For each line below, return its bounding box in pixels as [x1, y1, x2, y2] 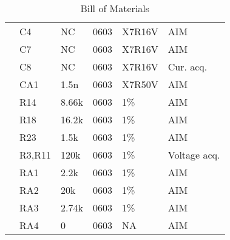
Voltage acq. [167, 148, 220, 162]
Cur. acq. [167, 60, 208, 74]
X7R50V [121, 77, 158, 91]
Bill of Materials [80, 1, 150, 15]
